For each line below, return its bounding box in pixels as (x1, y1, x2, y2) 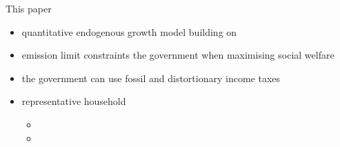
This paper (6, 1, 52, 15)
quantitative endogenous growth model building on (21, 24, 237, 39)
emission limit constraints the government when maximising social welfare (21, 48, 334, 62)
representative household (21, 94, 126, 108)
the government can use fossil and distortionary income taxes (21, 70, 281, 85)
